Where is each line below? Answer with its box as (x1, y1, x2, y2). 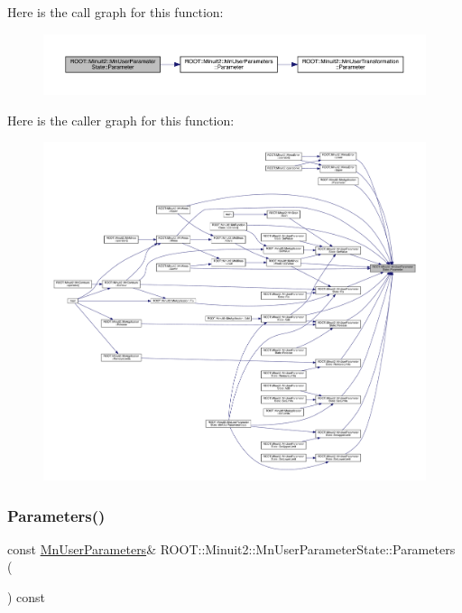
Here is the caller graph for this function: (7, 110, 235, 129)
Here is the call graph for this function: (7, 3, 224, 21)
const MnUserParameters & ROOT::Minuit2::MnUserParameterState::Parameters (7, 539, 456, 558)
